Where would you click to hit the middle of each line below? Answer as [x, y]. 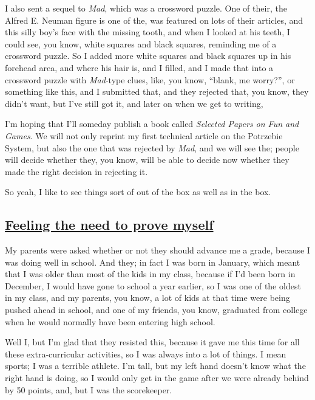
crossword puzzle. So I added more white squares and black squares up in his [148, 56]
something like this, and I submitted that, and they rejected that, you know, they [157, 91]
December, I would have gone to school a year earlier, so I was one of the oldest [153, 285]
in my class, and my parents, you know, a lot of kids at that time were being [147, 298]
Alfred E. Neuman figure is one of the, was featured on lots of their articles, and [154, 20]
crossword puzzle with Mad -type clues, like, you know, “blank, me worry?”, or [150, 79]
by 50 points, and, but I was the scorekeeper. [89, 389]
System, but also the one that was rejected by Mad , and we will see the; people [152, 147]
